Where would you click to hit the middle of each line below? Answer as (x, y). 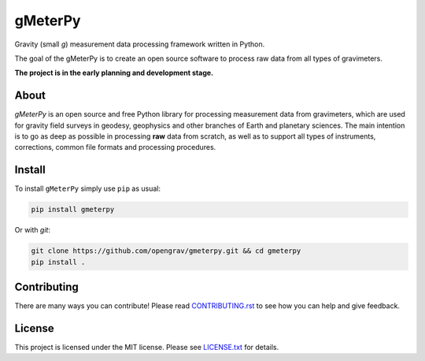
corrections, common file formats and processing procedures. (115, 147)
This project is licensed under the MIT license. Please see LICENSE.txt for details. (147, 348)
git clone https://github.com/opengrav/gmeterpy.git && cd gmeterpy (166, 251)
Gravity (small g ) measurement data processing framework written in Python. (140, 44)
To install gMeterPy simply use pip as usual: (88, 188)
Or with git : (33, 230)
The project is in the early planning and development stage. (114, 73)
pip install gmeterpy (73, 210)
